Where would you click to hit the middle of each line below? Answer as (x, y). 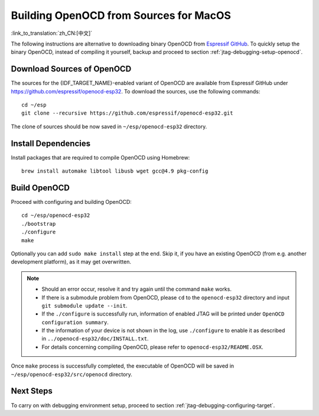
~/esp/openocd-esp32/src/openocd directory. (72, 374)
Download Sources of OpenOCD (71, 69)
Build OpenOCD (40, 188)
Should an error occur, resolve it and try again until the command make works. (136, 289)
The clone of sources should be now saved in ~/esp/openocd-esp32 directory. (109, 126)
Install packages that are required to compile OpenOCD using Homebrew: (100, 157)
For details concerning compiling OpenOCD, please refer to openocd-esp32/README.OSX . (152, 347)
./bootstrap (39, 224)
